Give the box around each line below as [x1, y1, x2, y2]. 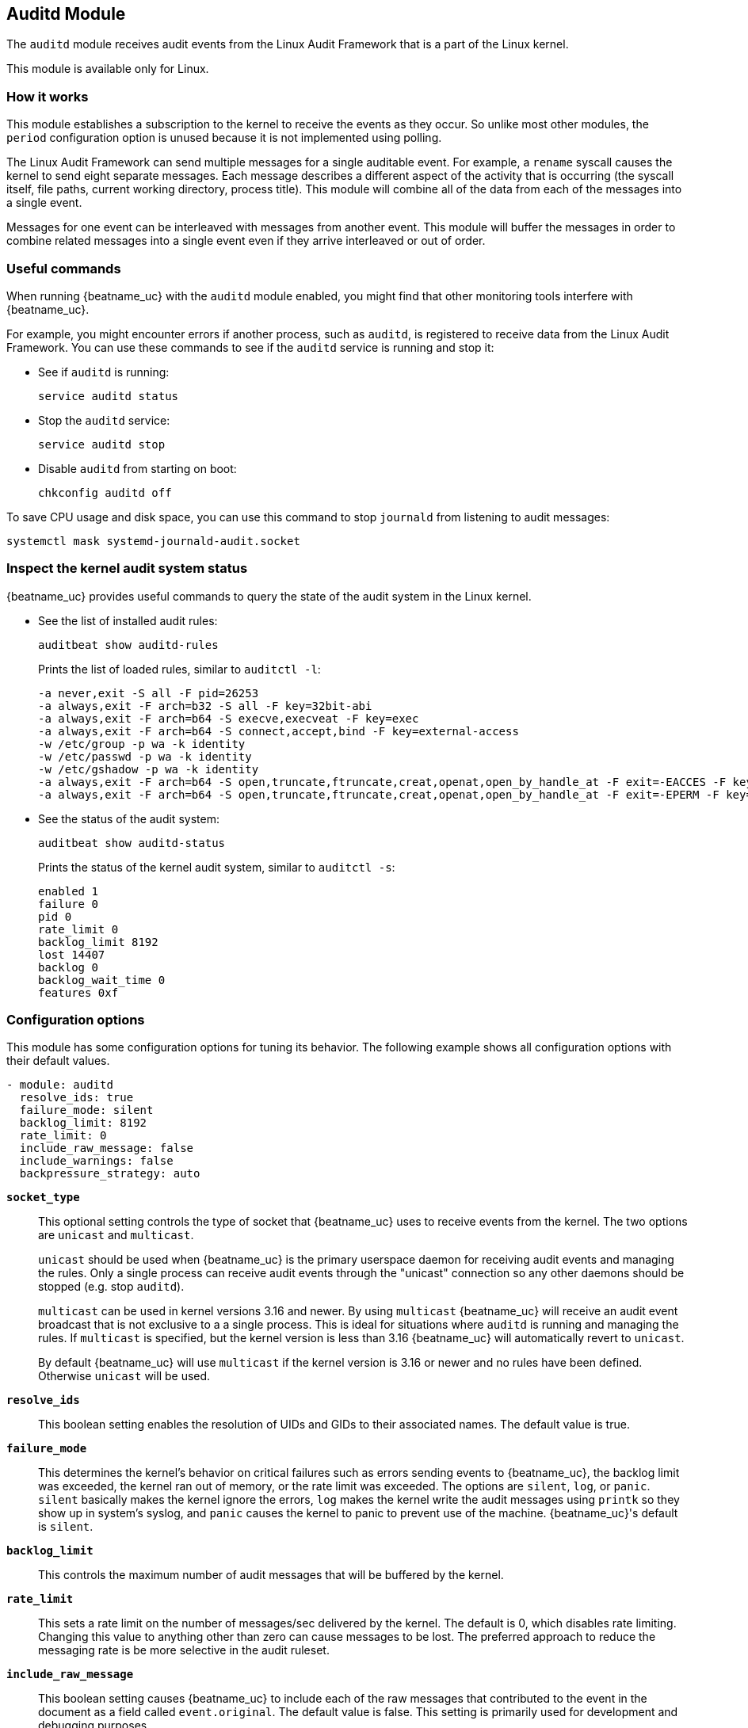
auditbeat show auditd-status [38, 836, 226, 849]
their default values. [6, 1054, 110, 1068]
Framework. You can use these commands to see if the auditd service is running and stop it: [6, 340, 494, 354]
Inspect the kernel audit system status [6, 560, 248, 577]
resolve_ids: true [19, 1091, 134, 1104]
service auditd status [38, 389, 179, 402]
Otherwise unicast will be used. [38, 1369, 211, 1383]
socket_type [6, 1191, 80, 1204]
